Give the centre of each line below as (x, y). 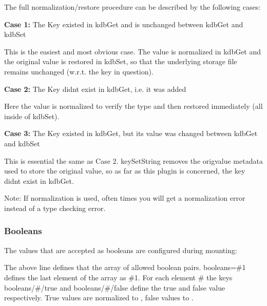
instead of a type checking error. (55, 208)
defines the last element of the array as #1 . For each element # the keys (118, 277)
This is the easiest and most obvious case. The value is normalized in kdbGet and (133, 51)
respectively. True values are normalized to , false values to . (99, 298)
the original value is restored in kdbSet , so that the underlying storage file (121, 61)
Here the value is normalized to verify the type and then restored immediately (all (133, 106)
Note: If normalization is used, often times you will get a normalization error (125, 198)
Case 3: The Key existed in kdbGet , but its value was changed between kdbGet (131, 133)
